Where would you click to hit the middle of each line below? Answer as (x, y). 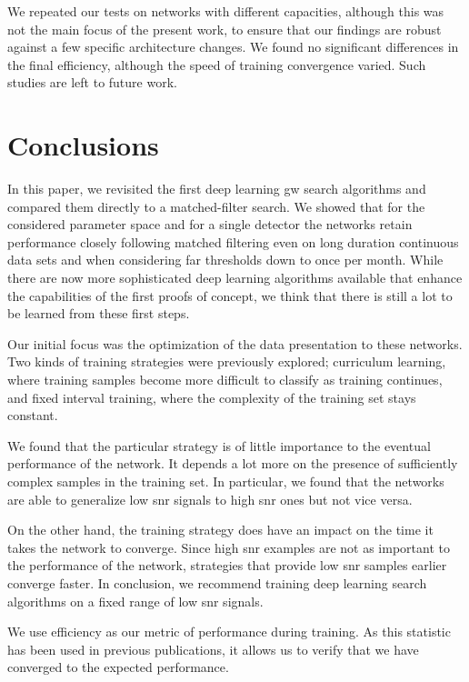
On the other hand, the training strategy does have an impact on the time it (220, 530)
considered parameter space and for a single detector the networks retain (210, 224)
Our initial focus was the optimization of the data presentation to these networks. (235, 343)
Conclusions (83, 145)
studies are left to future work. (92, 82)
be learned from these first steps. (99, 313)
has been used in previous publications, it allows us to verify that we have (213, 649)
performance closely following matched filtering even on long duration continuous (233, 241)
